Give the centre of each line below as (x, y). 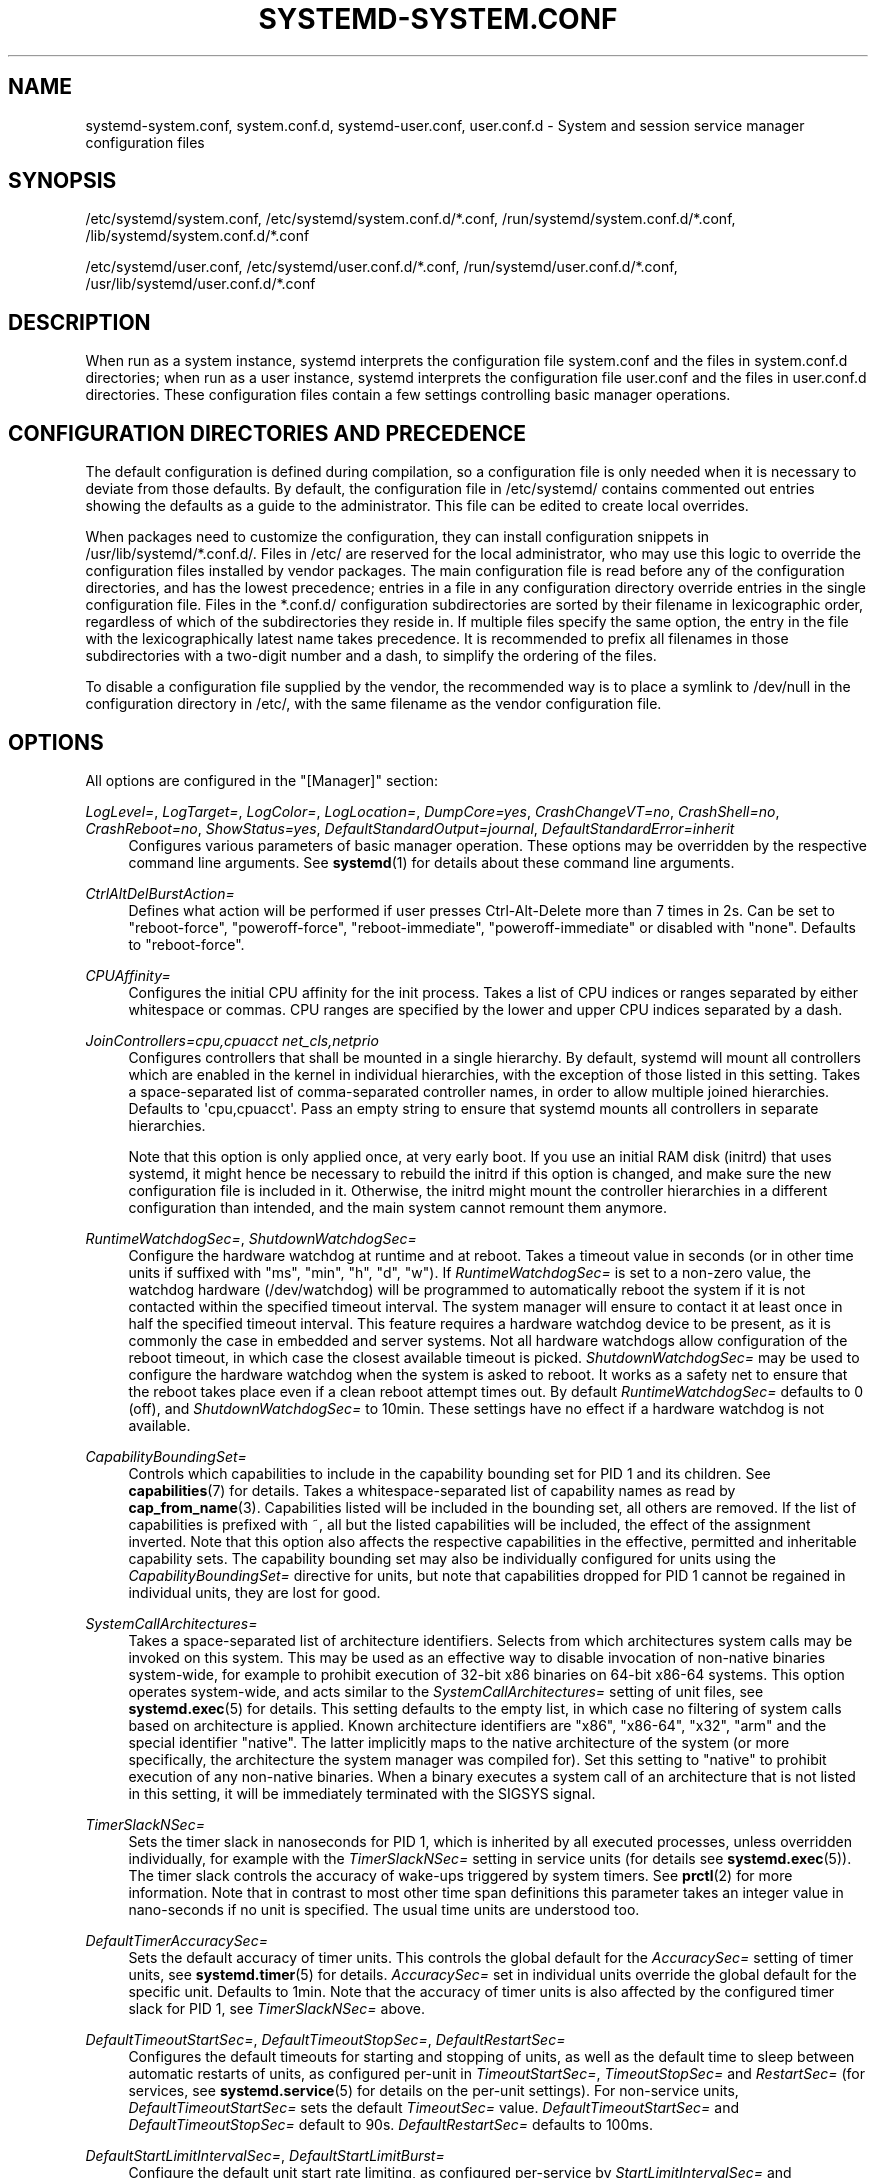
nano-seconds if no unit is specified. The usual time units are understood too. (384, 1909)
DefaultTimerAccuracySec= (176, 1940)
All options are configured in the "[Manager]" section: (262, 780)
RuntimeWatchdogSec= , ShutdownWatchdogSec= (251, 1238)
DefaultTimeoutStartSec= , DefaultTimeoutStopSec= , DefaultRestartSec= (325, 2039)
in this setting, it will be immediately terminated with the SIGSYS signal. (362, 1793)
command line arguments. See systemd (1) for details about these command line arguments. (431, 862)
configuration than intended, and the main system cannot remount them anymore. (398, 1207)
